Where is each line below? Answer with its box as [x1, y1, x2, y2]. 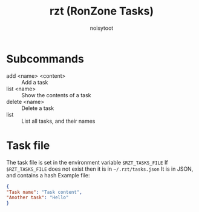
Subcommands [6, 52, 85, 66]
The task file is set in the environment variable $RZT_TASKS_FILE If [6, 159, 168, 166]
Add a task [21, 78, 48, 86]
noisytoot [90, 24, 114, 32]
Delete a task [21, 104, 54, 112]
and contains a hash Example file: [6, 171, 90, 179]
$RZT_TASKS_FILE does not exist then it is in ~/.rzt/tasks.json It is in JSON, [6, 165, 194, 173]
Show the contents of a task [21, 91, 91, 98]
